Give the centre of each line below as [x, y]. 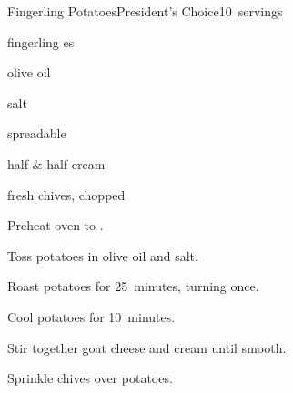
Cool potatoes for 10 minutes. [91, 316]
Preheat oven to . [56, 225]
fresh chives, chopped [66, 194]
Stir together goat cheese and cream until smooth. [147, 347]
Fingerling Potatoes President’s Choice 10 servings [145, 11]
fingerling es [41, 41]
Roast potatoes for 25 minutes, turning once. [133, 286]
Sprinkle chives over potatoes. [90, 378]
